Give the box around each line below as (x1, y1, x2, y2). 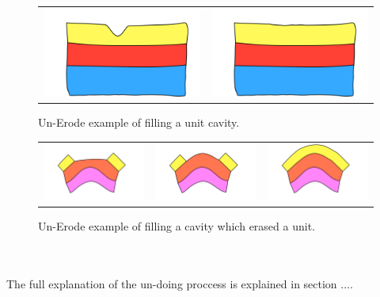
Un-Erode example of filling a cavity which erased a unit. (38, 218, 315, 234)
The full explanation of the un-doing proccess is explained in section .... (6, 276, 353, 292)
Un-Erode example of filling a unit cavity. (38, 114, 240, 131)
